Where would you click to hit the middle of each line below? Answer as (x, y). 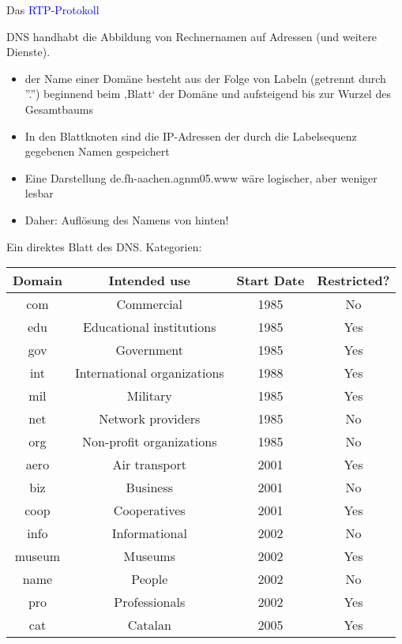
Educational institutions (150, 327)
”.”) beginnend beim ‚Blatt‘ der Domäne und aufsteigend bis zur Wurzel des (208, 94)
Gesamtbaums (59, 109)
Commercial (150, 304)
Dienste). (28, 52)
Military (149, 396)
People (150, 579)
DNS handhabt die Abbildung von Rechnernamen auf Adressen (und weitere (192, 36)
